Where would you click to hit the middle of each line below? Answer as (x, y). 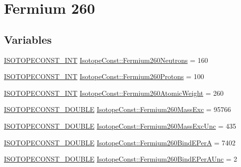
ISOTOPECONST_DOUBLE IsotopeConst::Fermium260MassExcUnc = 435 (120, 125)
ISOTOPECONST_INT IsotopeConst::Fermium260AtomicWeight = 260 (114, 93)
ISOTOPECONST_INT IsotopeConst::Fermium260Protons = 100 (104, 76)
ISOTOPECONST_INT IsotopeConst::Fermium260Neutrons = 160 (106, 60)
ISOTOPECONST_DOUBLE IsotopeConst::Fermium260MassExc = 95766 (118, 109)
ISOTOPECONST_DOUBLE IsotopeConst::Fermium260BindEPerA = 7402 (120, 142)
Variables (28, 39)
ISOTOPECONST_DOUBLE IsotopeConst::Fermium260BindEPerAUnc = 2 (120, 159)
